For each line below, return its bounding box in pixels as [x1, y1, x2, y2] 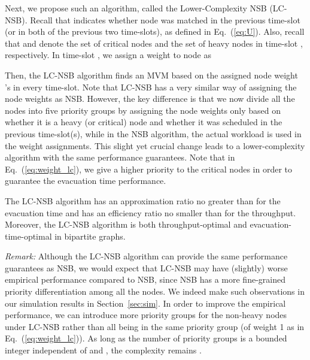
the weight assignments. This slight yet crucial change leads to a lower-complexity [5, 139, 305, 152]
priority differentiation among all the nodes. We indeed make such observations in [5, 285, 305, 298]
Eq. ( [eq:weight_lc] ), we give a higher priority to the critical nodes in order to [5, 162, 293, 175]
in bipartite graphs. [54, 229, 126, 242]
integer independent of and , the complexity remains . [5, 344, 202, 356]
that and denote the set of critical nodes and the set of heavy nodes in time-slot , [5, 37, 303, 49]
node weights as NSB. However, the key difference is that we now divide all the [5, 92, 295, 105]
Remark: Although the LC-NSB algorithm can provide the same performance [5, 250, 288, 262]
